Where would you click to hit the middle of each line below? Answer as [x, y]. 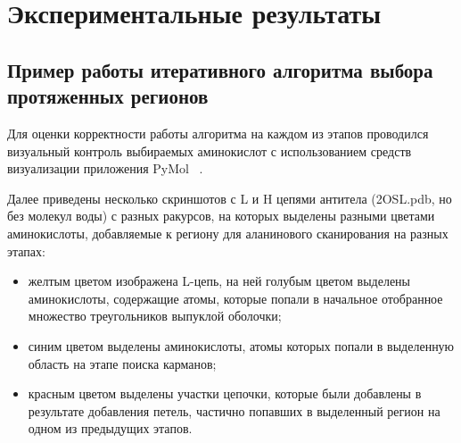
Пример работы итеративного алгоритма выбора [220, 69]
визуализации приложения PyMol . [105, 168]
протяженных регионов [108, 96]
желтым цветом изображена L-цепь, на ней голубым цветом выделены [219, 281]
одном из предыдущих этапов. [110, 428]
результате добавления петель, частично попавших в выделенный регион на [234, 410]
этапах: [26, 251]
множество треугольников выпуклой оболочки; [155, 316]
